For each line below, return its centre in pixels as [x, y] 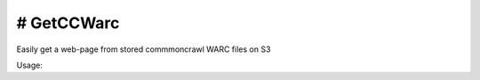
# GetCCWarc [68, 23]
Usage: [30, 65]
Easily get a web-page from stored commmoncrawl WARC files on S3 [144, 49]
